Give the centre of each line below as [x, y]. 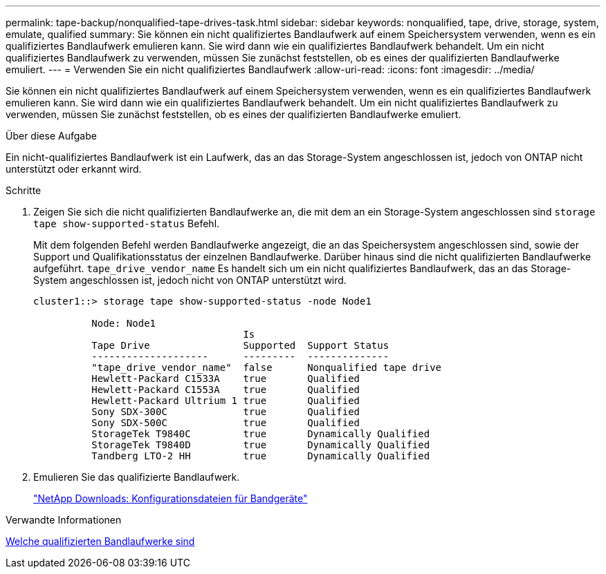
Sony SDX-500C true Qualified [226, 423]
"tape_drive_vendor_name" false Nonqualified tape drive [267, 367]
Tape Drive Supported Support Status [240, 345]
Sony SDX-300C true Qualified [226, 412]
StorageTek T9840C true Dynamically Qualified [261, 434]
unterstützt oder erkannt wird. [74, 169]
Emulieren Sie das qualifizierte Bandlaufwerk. [137, 477]
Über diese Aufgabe [51, 136]
